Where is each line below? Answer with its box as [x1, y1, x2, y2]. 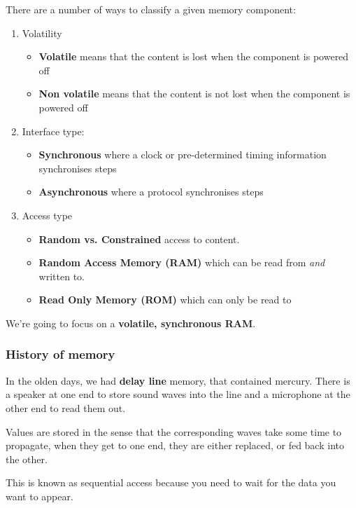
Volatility [22, 25, 62, 40]
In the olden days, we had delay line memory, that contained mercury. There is [6, 373, 350, 387]
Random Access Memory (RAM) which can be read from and [38, 255, 325, 270]
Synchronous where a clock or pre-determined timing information [38, 147, 327, 162]
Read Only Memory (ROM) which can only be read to [38, 292, 292, 307]
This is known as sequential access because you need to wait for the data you [6, 475, 336, 490]
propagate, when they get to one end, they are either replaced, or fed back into [6, 438, 344, 453]
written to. [38, 268, 85, 283]
